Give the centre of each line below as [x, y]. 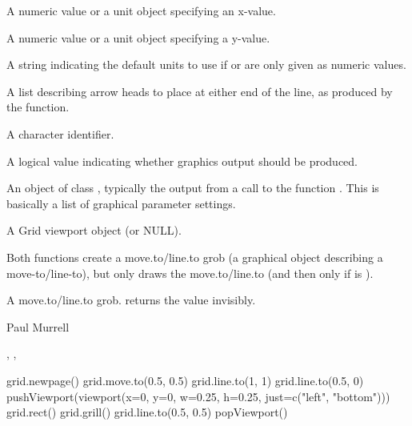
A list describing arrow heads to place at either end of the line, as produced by [200, 91]
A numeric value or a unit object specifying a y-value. [138, 37]
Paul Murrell [38, 326]
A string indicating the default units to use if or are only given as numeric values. [206, 64]
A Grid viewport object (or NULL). [94, 230]
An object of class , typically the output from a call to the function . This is [193, 188]
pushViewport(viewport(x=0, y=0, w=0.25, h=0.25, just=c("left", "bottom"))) [198, 396]
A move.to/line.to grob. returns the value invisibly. [131, 300]
